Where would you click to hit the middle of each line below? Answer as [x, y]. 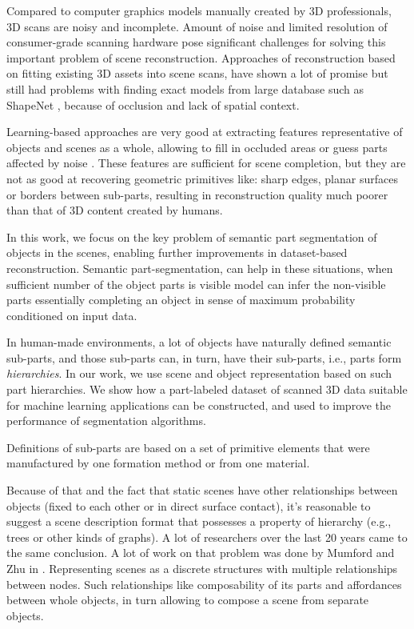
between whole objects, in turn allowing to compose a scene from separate [188, 600]
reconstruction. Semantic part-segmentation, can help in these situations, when [200, 268]
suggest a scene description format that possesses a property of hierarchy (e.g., [199, 521]
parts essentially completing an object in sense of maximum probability [181, 300]
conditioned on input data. [72, 315]
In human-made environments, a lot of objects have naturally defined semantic [199, 342]
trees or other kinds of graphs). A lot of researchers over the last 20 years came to [207, 537]
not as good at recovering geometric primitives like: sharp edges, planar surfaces [202, 178]
